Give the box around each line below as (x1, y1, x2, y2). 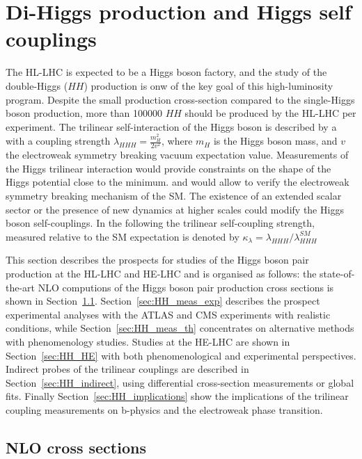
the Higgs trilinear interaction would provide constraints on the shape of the (6, 161, 331, 175)
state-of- (320, 266, 355, 281)
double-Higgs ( (6, 78, 68, 92)
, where (161, 134, 193, 148)
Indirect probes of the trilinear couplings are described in (6, 362, 249, 376)
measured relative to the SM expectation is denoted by (6, 229, 239, 243)
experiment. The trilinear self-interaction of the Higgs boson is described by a (6, 119, 337, 134)
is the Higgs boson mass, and (213, 134, 338, 148)
